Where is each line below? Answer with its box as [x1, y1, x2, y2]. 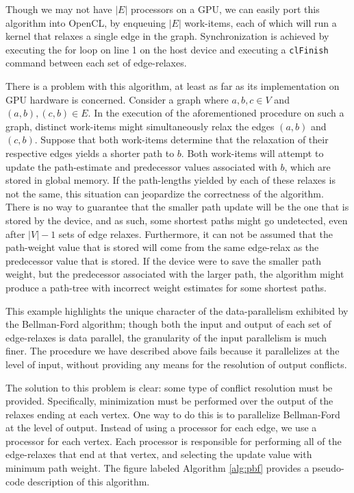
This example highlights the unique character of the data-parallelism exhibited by [5, 303, 349, 317]
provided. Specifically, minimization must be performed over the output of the [5, 394, 333, 408]
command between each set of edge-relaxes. [5, 56, 187, 70]
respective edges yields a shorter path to [5, 146, 175, 160]
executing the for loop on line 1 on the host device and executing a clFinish [5, 42, 329, 56]
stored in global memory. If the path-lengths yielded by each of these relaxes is [5, 173, 336, 187]
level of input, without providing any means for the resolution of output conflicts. [5, 357, 347, 371]
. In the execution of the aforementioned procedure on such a [88, 106, 344, 120]
